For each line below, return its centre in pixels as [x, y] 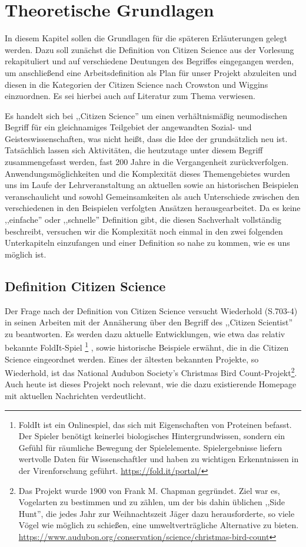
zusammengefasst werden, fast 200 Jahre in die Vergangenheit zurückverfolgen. [147, 162]
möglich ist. [26, 254]
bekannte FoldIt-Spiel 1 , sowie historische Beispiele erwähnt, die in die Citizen [147, 347]
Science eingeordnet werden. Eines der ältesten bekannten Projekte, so [132, 359]
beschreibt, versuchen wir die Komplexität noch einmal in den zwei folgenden [144, 231]
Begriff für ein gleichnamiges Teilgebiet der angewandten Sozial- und [128, 127]
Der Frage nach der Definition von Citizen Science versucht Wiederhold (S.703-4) [151, 310]
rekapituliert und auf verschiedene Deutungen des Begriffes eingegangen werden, [149, 61]
